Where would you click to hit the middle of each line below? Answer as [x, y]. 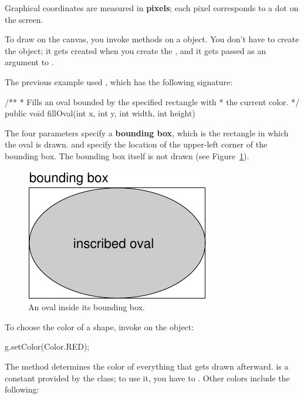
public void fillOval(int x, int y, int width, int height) [100, 113]
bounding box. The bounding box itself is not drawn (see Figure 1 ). [127, 155]
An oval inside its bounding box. [87, 307]
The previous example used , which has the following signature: [119, 81]
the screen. [24, 19]
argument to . [29, 62]
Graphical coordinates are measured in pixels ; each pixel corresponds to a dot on [152, 8]
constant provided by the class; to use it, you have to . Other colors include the [147, 378]
